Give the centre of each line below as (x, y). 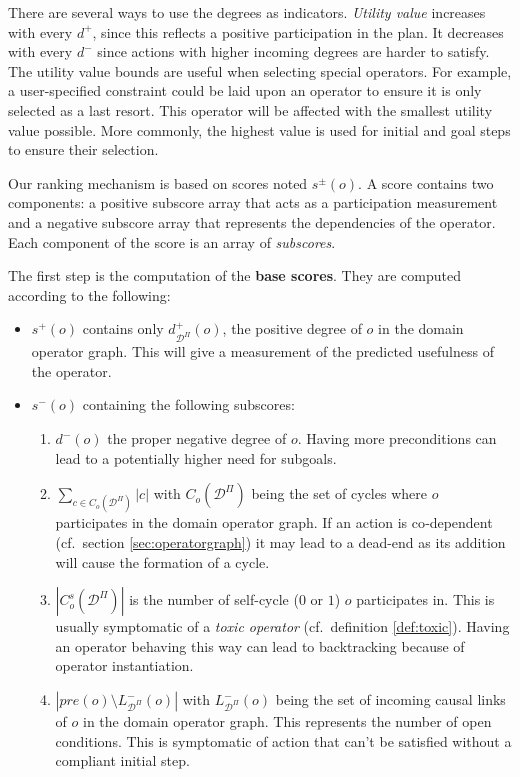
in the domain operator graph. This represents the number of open (287, 721)
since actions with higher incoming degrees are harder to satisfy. (293, 51)
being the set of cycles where (339, 493)
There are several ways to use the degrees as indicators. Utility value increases (247, 12)
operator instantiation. (124, 665)
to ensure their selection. (83, 149)
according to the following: (89, 294)
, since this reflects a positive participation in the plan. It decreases (298, 31)
